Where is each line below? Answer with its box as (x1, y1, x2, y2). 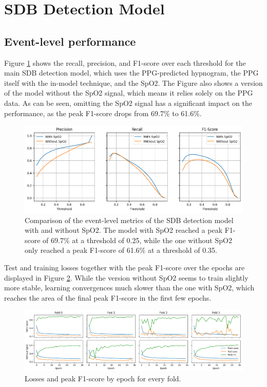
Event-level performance (4, 33, 136, 49)
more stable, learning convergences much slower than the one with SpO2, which (4, 282, 255, 293)
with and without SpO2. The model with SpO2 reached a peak (25, 225, 223, 235)
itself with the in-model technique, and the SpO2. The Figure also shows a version (4, 77, 263, 88)
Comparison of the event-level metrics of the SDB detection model (25, 214, 234, 225)
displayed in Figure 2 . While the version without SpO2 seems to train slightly (4, 272, 249, 283)
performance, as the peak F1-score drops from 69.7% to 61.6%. (4, 107, 202, 118)
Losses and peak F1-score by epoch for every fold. (25, 373, 181, 383)
